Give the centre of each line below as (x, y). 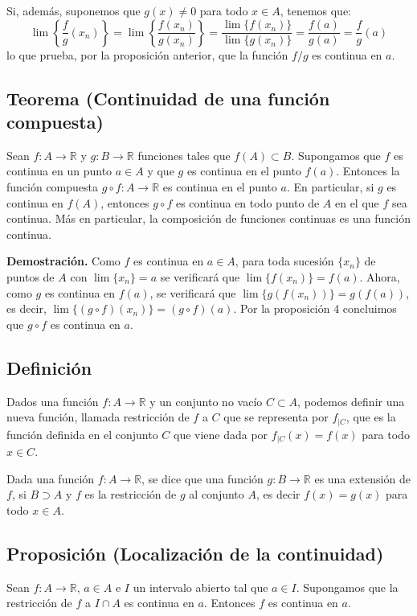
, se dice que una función (202, 478)
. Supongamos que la (347, 587)
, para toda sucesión (284, 261)
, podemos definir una (351, 401)
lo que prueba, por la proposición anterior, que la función (147, 54)
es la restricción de (131, 494)
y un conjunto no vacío (206, 401)
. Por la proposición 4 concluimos (315, 308)
